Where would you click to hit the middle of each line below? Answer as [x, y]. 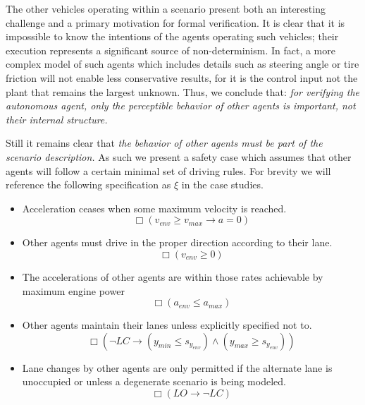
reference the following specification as [88, 185]
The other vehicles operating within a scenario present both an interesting [166, 8]
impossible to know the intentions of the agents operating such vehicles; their [172, 36]
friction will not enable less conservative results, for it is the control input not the [182, 77]
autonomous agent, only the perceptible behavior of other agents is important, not [181, 105]
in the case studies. [222, 185]
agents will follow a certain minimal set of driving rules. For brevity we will [168, 170]
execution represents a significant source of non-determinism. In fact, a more [171, 50]
